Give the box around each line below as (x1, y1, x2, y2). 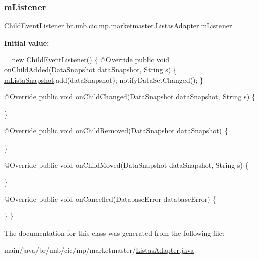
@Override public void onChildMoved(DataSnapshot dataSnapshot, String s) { (4, 159, 249, 170)
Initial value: (4, 37, 49, 48)
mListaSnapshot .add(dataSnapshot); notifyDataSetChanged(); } (4, 74, 204, 85)
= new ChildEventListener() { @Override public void (4, 54, 170, 65)
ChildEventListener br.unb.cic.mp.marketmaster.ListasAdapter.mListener (4, 20, 232, 31)
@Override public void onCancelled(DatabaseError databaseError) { (4, 193, 216, 204)
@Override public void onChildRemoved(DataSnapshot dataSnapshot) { (4, 125, 228, 136)
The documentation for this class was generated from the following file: (4, 227, 225, 238)
